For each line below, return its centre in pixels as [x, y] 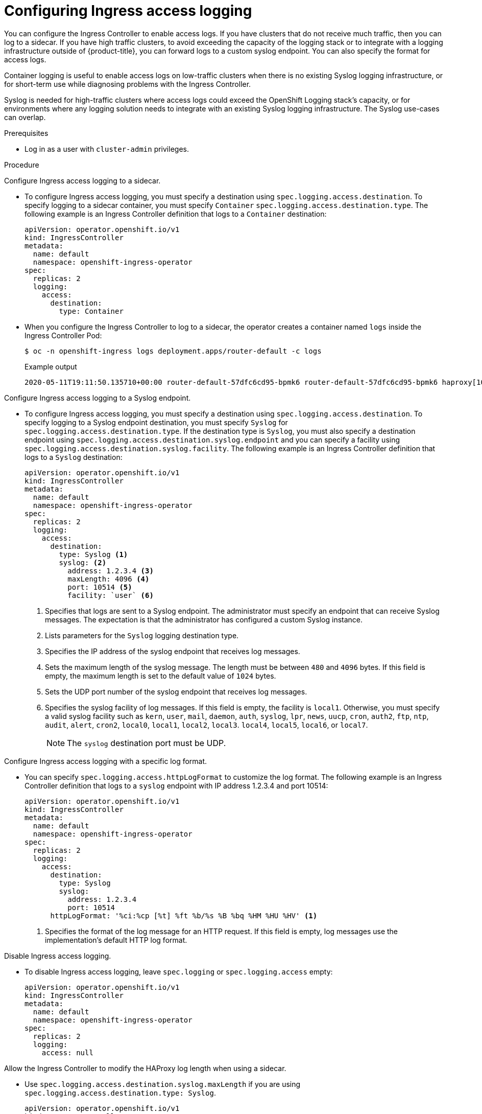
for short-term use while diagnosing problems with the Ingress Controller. [128, 84]
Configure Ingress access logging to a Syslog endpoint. [98, 398]
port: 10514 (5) [100, 587]
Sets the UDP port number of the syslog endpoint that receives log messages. [176, 691]
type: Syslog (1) [93, 554]
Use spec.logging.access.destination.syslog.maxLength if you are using [163, 1084]
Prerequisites [26, 133]
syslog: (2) [83, 562]
